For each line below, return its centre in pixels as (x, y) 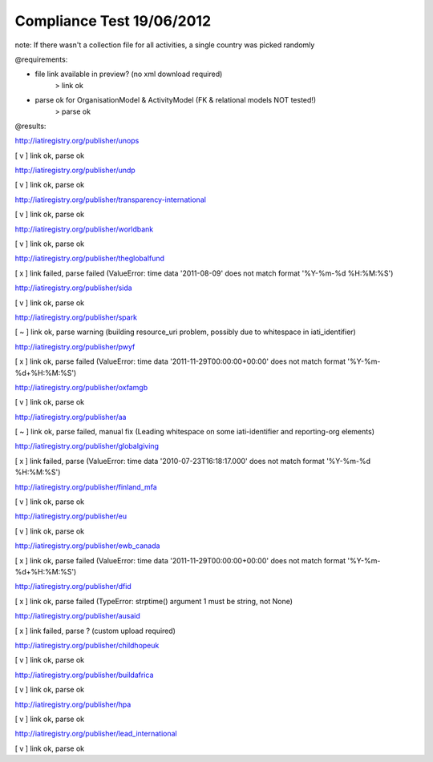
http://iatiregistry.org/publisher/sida (73, 288)
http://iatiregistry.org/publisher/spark (76, 317)
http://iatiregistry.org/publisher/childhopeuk (87, 645)
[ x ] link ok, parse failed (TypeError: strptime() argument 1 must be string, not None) (154, 601)
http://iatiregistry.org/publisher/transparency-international (110, 200)
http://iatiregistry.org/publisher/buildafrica (84, 675)
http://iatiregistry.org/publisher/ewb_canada (87, 546)
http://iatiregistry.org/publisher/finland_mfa (86, 487)
